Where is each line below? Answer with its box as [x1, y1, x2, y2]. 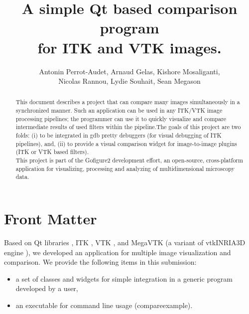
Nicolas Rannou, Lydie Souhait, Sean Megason [58, 76, 201, 86]
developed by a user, [15, 283, 78, 294]
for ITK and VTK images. [37, 37, 222, 57]
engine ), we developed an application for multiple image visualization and [4, 247, 231, 257]
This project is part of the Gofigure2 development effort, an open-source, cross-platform [15, 156, 243, 164]
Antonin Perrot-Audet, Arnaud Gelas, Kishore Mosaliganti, [39, 66, 220, 76]
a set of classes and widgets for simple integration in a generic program [15, 273, 233, 284]
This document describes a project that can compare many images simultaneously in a [15, 98, 240, 106]
